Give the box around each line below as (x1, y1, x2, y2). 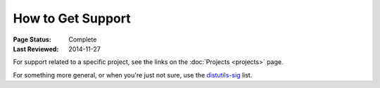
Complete (68, 35, 97, 44)
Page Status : (13, 35, 52, 44)
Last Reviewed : (13, 44, 59, 53)
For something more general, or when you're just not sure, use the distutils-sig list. (13, 70, 253, 79)
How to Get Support (13, 11, 131, 26)
